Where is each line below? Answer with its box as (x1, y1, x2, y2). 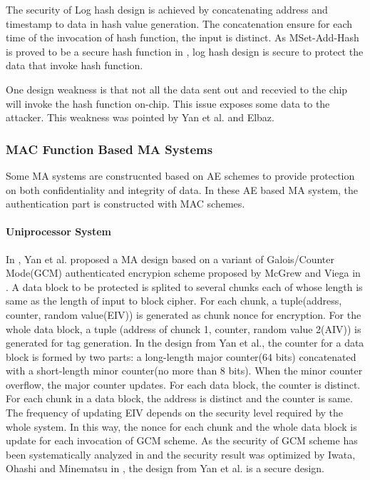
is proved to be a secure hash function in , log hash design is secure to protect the (6, 44, 364, 58)
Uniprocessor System (6, 224, 112, 239)
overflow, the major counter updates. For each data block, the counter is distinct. (6, 377, 361, 392)
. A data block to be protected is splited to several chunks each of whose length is (6, 279, 363, 294)
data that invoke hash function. (6, 58, 143, 73)
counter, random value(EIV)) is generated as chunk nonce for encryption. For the (6, 307, 361, 322)
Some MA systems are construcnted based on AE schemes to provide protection (6, 168, 355, 183)
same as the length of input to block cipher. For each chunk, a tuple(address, (6, 293, 342, 308)
